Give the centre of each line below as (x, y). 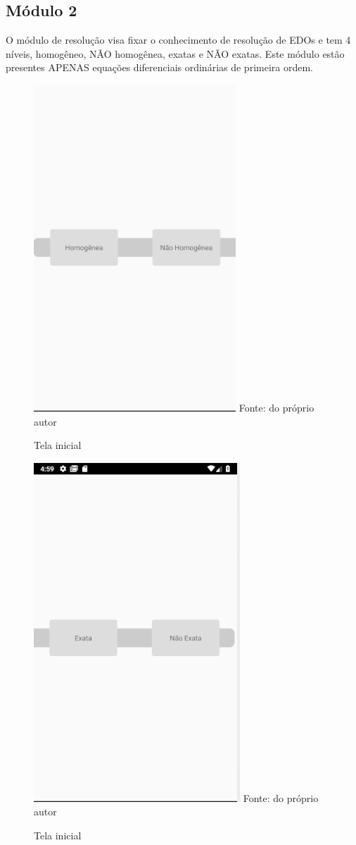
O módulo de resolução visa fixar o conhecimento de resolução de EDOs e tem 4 (178, 40)
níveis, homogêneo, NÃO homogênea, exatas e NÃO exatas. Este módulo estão (175, 53)
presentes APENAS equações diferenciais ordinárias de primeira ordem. (159, 67)
